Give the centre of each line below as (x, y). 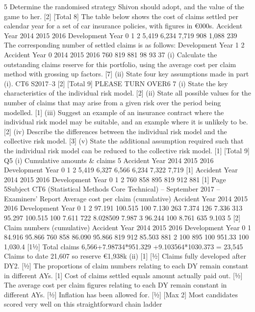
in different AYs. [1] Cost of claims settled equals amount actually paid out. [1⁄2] (123, 275)
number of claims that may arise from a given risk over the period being (113, 102)
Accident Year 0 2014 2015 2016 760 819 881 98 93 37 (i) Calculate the (111, 54)
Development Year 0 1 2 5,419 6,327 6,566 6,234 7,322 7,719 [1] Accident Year (121, 170)
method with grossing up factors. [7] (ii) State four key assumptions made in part (127, 74)
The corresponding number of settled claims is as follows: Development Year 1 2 (124, 45)
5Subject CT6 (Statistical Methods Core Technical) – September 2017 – (112, 189)
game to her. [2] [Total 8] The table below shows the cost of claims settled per (121, 16)
